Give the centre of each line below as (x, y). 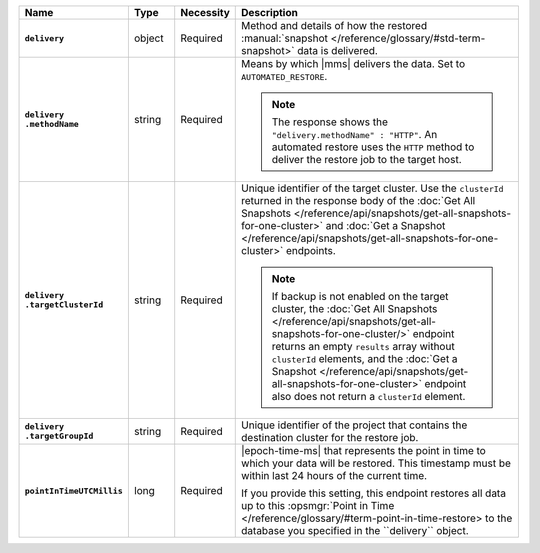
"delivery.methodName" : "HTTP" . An (354, 134)
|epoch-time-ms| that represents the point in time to (364, 450)
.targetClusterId (64, 305)
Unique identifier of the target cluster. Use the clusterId (372, 188)
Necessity (205, 12)
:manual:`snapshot (285, 38)
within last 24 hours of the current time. (334, 475)
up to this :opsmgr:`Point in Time (318, 505)
